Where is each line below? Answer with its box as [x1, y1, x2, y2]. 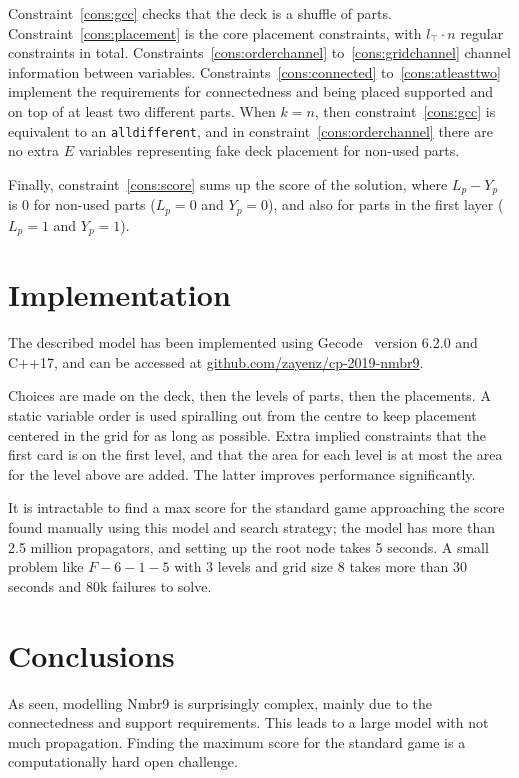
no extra [8, 140, 59, 161]
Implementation [8, 274, 231, 315]
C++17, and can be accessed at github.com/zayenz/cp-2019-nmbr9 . [8, 351, 424, 372]
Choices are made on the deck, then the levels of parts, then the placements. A [8, 385, 491, 406]
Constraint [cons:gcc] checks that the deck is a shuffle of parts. [8, 3, 392, 23]
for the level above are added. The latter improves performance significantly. [8, 463, 476, 484]
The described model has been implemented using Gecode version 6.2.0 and [8, 332, 478, 353]
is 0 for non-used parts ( [8, 194, 156, 215]
